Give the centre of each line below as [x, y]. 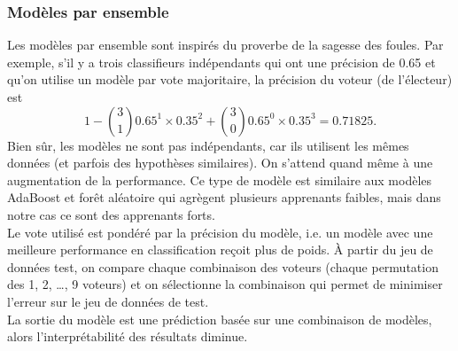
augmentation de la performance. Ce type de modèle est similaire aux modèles [220, 179]
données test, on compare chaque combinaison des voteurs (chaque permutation [223, 266]
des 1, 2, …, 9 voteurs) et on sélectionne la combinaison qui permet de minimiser [225, 284]
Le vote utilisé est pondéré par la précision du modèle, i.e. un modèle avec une [220, 232]
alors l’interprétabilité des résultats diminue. [128, 336]
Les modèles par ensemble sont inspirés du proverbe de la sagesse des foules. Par [225, 45]
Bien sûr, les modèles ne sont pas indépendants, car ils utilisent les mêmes [208, 145]
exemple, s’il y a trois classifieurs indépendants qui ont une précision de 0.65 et [221, 62]
